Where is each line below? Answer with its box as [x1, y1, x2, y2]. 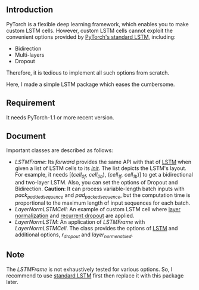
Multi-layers [14, 51, 45, 58]
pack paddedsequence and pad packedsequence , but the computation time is [14, 192, 191, 200]
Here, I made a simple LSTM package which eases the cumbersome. [6, 81, 175, 88]
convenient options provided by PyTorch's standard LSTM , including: [6, 33, 176, 41]
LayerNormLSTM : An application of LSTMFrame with [14, 218, 145, 226]
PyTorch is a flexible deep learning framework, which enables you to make [6, 20, 189, 27]
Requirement [6, 98, 55, 108]
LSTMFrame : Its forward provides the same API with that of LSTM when [14, 158, 192, 166]
